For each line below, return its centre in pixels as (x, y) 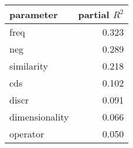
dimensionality (39, 117)
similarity (29, 66)
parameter (34, 14)
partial (94, 14)
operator (27, 134)
